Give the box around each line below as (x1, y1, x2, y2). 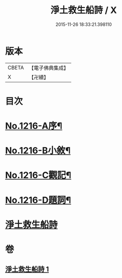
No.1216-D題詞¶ (5, 194, 71, 206)
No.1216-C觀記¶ (5, 170, 71, 181)
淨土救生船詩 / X (50, 4, 117, 16)
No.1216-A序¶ (5, 120, 63, 132)
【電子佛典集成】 (28, 64, 69, 71)
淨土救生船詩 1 (5, 265, 49, 274)
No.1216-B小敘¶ (5, 145, 71, 156)
